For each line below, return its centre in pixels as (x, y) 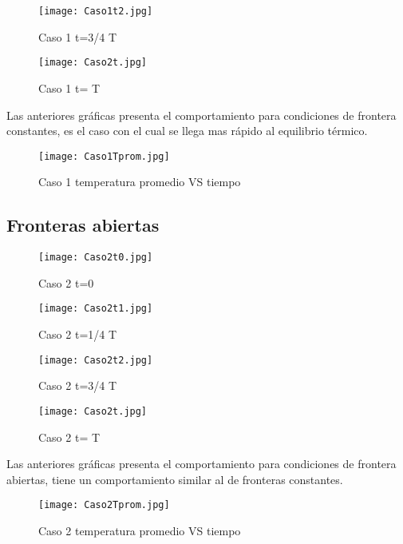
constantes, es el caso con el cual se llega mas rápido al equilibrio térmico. (187, 131)
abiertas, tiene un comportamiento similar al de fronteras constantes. (175, 479)
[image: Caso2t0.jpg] (96, 258)
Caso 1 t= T (69, 87)
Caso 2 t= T (69, 437)
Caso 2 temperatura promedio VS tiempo (140, 530)
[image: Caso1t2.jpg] (96, 11)
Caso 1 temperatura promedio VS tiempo (140, 182)
